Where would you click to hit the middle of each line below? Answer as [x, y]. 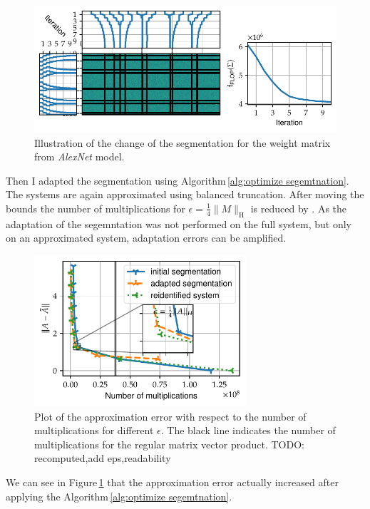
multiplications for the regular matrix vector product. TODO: [169, 444]
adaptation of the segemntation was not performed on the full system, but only [179, 223]
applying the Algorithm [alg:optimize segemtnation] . [119, 496]
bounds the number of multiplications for [96, 208]
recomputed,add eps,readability [103, 458]
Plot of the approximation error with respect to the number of [170, 416]
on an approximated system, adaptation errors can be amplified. [146, 238]
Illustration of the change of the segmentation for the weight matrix [183, 142]
